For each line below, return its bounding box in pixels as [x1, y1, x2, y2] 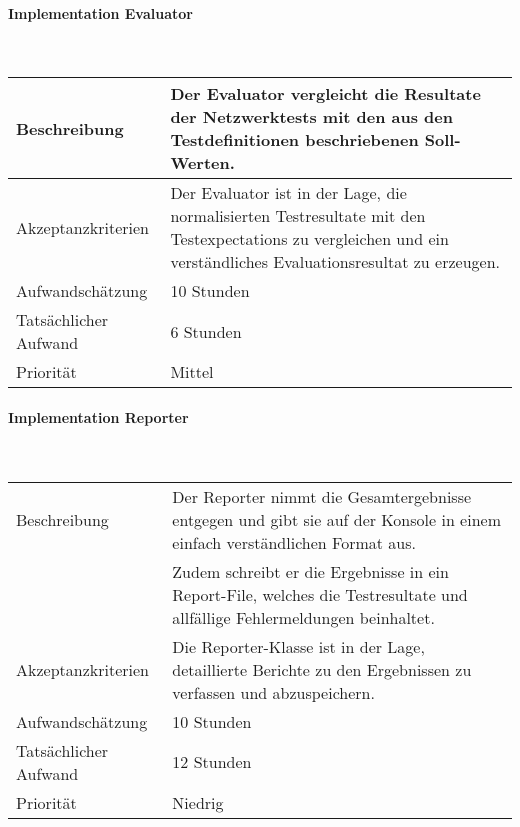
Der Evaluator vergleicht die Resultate [170, 82, 481, 106]
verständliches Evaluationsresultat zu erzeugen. [170, 250, 500, 274]
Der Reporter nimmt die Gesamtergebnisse [172, 484, 472, 508]
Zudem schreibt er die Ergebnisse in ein [172, 559, 449, 583]
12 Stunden [172, 750, 252, 774]
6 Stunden [170, 319, 242, 343]
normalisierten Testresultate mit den [170, 204, 426, 228]
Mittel [170, 360, 214, 384]
